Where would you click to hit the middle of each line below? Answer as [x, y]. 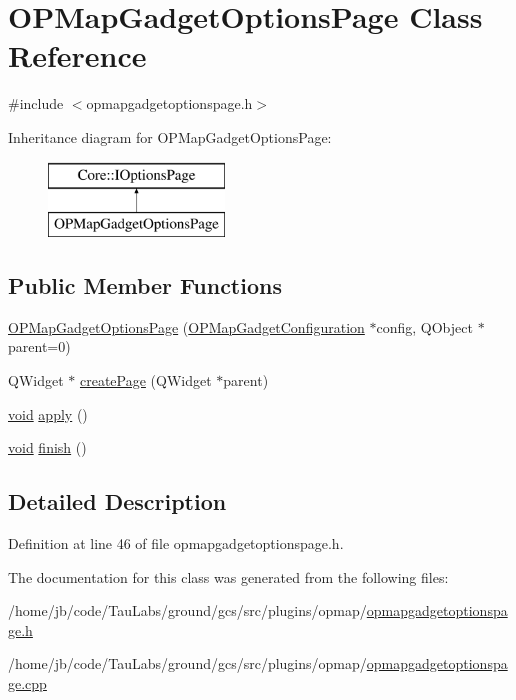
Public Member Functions [145, 285]
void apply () [48, 413]
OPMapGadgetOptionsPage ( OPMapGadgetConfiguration [186, 326]
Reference [77, 55]
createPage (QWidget [145, 380]
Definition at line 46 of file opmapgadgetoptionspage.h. [176, 543]
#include [36, 103]
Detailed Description [117, 501]
